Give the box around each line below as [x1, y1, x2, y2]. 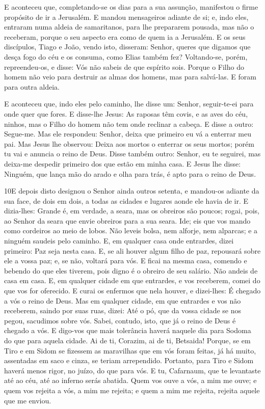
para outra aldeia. [4, 81, 60, 92]
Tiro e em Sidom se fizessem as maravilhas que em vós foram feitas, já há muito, [4, 345, 256, 356]
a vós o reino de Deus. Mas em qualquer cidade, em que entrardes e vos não [4, 295, 241, 306]
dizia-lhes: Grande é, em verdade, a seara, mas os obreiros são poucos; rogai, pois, [4, 205, 260, 216]
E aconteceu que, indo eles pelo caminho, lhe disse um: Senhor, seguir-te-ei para [4, 98, 254, 109]
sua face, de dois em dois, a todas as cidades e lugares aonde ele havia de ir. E [4, 195, 249, 206]
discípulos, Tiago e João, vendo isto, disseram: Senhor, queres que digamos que [4, 41, 251, 52]
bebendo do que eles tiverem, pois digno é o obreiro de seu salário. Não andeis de [4, 265, 258, 276]
